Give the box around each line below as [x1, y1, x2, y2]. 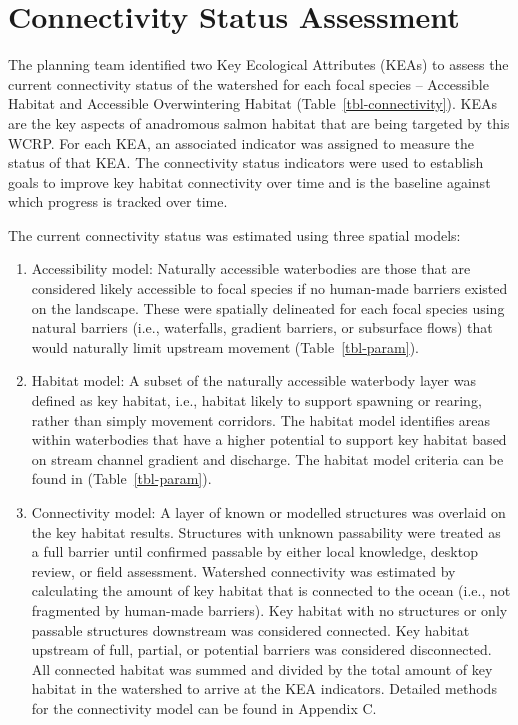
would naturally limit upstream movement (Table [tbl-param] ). [31, 336, 419, 357]
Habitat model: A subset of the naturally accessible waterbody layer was [31, 370, 477, 391]
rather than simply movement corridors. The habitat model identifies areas [31, 409, 491, 430]
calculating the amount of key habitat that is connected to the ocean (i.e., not [31, 580, 511, 601]
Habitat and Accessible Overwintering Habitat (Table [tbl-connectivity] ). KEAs [8, 93, 497, 114]
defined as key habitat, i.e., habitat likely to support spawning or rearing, [31, 390, 482, 411]
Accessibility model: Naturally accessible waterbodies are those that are [31, 258, 471, 279]
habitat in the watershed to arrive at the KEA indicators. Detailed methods [31, 678, 497, 699]
